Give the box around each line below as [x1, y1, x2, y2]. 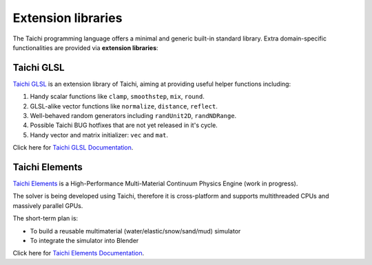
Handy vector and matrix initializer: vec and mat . [30, 130, 169, 139]
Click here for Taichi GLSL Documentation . [12, 143, 134, 152]
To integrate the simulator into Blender [30, 237, 139, 245]
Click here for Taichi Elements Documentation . [12, 249, 145, 257]
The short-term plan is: [12, 214, 79, 222]
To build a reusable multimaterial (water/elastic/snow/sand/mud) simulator [30, 227, 241, 235]
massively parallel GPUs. [12, 201, 83, 209]
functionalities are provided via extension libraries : [12, 43, 158, 51]
